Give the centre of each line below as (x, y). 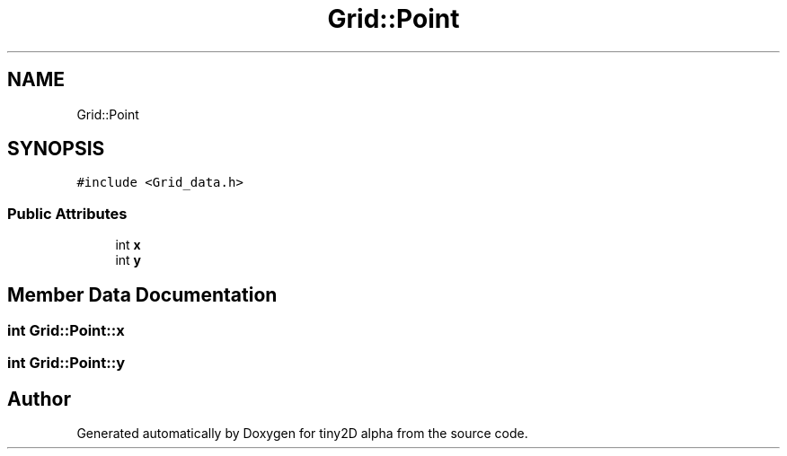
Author (39, 399)
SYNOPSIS (56, 149)
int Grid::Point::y (66, 363)
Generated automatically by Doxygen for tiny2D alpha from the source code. (302, 434)
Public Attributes (67, 213)
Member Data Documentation (142, 294)
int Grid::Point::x (66, 331)
